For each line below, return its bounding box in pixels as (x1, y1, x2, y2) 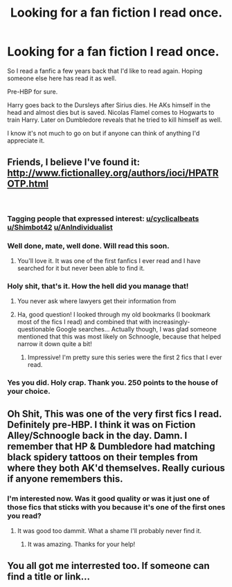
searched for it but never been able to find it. (17, 264, 145, 272)
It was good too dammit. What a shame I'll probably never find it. (17, 526, 202, 534)
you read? (7, 511, 42, 521)
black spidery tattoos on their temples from (7, 451, 199, 463)
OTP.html (7, 178, 49, 190)
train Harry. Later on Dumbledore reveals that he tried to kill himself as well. (7, 116, 222, 124)
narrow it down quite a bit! (17, 340, 92, 348)
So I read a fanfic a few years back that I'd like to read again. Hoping (7, 66, 203, 75)
